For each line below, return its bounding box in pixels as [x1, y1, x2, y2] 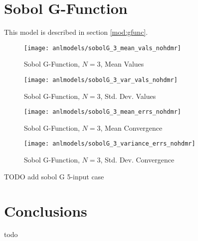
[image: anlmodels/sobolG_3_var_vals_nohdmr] [24, 76, 178, 83]
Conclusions [4, 200, 87, 221]
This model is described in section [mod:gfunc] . [4, 27, 148, 37]
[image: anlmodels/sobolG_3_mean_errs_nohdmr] [24, 108, 181, 116]
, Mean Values [100, 59, 144, 69]
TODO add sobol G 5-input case [4, 171, 104, 181]
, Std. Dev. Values [100, 90, 156, 101]
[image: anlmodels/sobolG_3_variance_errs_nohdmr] [24, 140, 196, 148]
